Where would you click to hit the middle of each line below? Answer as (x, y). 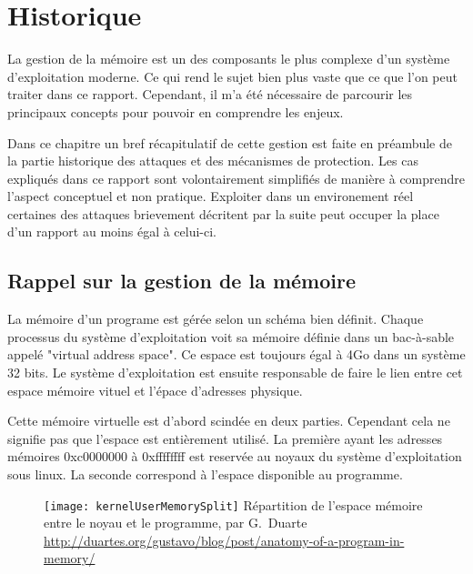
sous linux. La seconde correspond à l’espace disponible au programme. (205, 474)
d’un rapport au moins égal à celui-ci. (112, 232)
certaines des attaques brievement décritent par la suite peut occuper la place (223, 213)
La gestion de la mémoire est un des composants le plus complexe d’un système (229, 59)
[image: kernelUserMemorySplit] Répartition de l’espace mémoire (233, 504)
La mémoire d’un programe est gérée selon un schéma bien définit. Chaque (216, 319)
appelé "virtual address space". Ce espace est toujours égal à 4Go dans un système (236, 354)
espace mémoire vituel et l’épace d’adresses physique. (155, 390)
